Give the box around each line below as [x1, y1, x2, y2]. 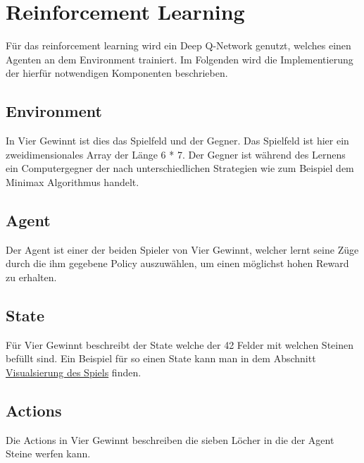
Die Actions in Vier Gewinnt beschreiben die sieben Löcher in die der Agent [6, 432, 334, 447]
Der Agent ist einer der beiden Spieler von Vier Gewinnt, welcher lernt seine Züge [6, 242, 359, 257]
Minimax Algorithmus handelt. [6, 174, 139, 189]
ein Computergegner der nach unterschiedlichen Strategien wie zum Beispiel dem [6, 161, 354, 175]
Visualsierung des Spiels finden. [6, 364, 142, 379]
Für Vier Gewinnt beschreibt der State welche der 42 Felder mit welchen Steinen [6, 337, 353, 352]
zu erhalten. [6, 269, 57, 284]
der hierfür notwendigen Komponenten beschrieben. [6, 66, 228, 80]
